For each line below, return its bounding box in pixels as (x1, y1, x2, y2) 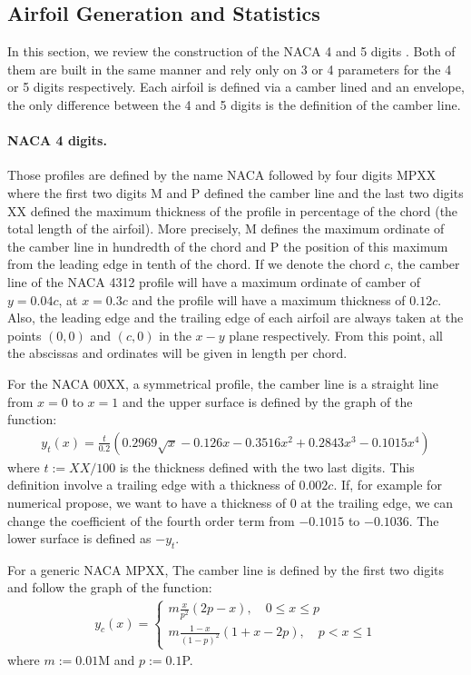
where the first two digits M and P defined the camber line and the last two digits (7, 183, 464, 202)
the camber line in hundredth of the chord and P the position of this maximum (7, 236, 448, 255)
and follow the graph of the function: (7, 578, 212, 597)
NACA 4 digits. (7, 131, 107, 150)
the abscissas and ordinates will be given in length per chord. (7, 343, 348, 362)
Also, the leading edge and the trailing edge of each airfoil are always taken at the (7, 308, 464, 327)
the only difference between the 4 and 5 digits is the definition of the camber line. (7, 94, 461, 114)
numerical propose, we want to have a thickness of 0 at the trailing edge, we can (7, 492, 454, 511)
